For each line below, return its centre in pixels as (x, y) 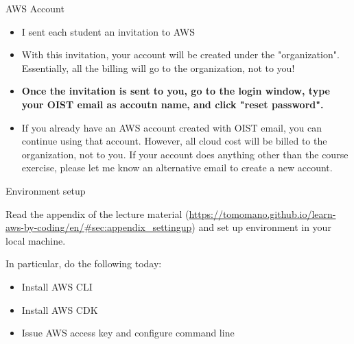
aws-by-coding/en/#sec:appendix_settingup (99, 227)
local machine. (36, 240)
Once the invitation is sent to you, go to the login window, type (176, 91)
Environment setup (46, 190)
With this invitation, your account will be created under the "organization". (180, 54)
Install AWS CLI (57, 286)
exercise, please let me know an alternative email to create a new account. (177, 168)
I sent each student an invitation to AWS (108, 31)
